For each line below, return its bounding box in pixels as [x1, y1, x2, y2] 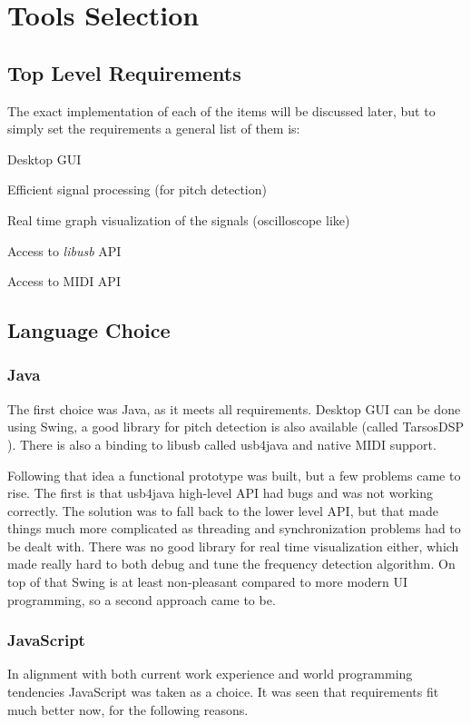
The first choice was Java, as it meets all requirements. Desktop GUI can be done [7, 399, 461, 418]
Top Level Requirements [7, 58, 241, 86]
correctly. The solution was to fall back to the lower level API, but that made [7, 501, 438, 520]
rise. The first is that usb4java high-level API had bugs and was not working [7, 483, 433, 502]
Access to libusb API [7, 241, 122, 260]
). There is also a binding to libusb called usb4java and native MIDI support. [7, 434, 437, 453]
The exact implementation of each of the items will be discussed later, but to [7, 101, 436, 120]
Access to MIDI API [7, 272, 121, 291]
